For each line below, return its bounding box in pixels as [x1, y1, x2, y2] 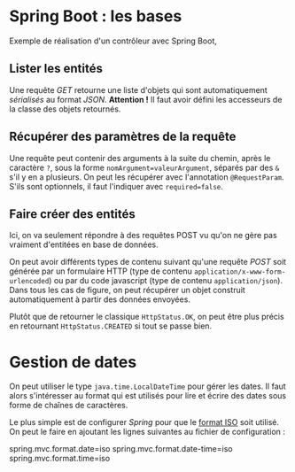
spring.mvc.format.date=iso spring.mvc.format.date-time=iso [9, 444, 233, 454]
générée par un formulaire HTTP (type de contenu [9, 266, 193, 276]
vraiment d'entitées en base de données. [9, 239, 159, 250]
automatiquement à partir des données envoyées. [9, 294, 190, 305]
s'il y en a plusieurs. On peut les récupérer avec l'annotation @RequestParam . [9, 171, 285, 182]
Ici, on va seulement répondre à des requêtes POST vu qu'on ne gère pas [9, 230, 277, 241]
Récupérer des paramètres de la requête [9, 129, 237, 144]
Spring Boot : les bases [9, 6, 182, 27]
